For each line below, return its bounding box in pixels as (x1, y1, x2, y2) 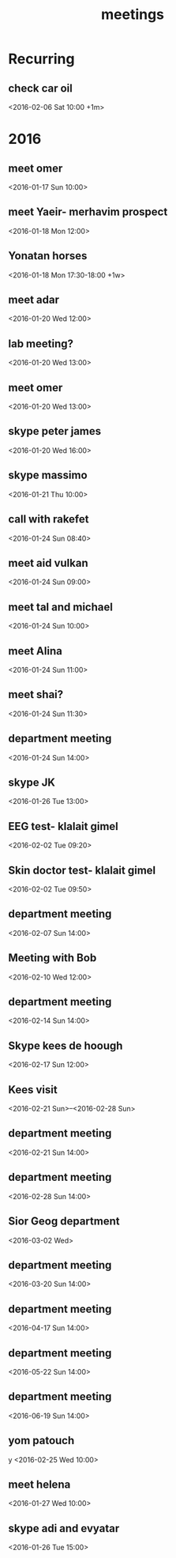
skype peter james (8, 424, 102, 438)
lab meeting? (8, 337, 73, 350)
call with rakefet (8, 512, 89, 526)
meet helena (8, 1477, 71, 1491)
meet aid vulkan (8, 556, 88, 570)
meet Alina (8, 644, 63, 658)
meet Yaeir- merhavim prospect (8, 206, 168, 219)
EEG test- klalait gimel (8, 820, 118, 833)
